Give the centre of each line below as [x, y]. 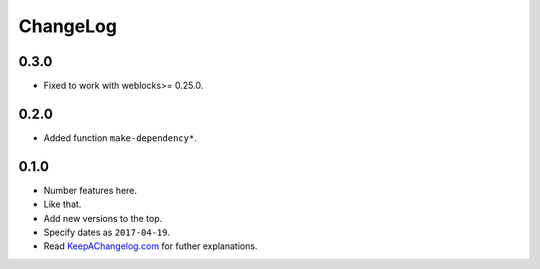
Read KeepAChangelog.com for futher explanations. [150, 246]
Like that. [62, 204]
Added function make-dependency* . [120, 137]
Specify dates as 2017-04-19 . [106, 232]
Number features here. [90, 190]
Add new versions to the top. [103, 218]
